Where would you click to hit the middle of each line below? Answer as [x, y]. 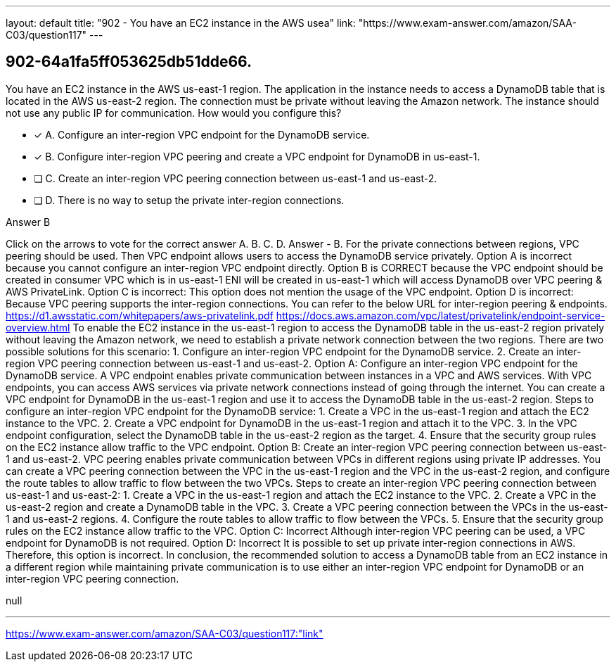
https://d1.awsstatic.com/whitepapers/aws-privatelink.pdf [140, 315]
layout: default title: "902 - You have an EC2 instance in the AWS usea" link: [181, 23]
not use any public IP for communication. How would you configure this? [174, 113]
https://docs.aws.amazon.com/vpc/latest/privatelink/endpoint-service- [441, 315]
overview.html [38, 327]
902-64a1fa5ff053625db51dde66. [129, 62]
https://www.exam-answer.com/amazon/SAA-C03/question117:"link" [165, 633]
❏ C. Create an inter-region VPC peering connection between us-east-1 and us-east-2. [236, 178]
